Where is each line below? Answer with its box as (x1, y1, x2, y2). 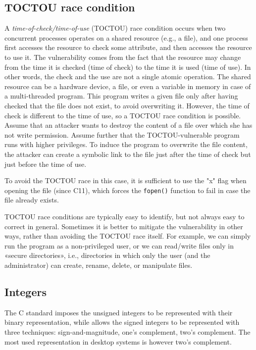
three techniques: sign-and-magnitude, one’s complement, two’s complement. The (4, 326, 251, 337)
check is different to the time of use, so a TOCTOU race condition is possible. (4, 110, 241, 120)
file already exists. (4, 195, 59, 205)
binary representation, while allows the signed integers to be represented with (4, 317, 240, 327)
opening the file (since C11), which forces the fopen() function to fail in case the (4, 185, 251, 195)
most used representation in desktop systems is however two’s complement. (4, 336, 232, 347)
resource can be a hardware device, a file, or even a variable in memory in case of (4, 81, 251, 91)
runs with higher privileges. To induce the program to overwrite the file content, (4, 139, 248, 150)
